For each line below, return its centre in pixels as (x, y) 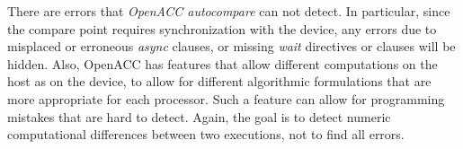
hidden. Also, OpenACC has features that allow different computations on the (223, 63)
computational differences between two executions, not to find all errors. (206, 134)
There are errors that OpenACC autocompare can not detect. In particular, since (229, 11)
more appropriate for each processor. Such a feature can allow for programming (226, 98)
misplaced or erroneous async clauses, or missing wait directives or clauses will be (231, 46)
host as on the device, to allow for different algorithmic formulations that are (219, 81)
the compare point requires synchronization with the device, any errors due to (222, 28)
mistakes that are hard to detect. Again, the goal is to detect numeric (199, 116)
